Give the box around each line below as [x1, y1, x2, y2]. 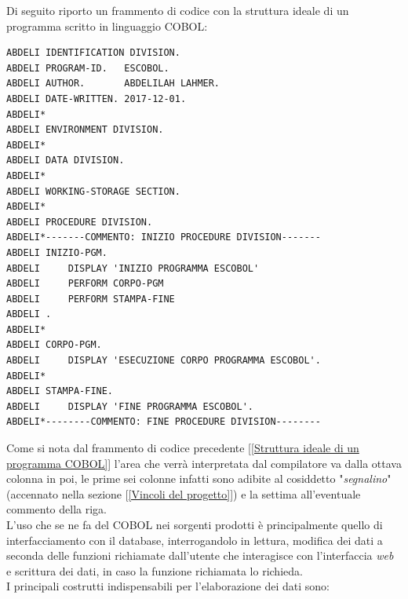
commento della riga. [6, 501, 107, 517]
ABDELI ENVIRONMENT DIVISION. [6, 124, 164, 136]
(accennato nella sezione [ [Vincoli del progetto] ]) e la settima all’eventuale [6, 485, 361, 502]
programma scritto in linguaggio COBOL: [6, 17, 208, 34]
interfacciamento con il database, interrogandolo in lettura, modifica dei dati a [6, 531, 383, 548]
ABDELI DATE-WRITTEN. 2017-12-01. [6, 93, 187, 104]
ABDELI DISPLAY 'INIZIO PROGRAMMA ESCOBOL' [6, 262, 260, 274]
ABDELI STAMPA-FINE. [6, 385, 114, 397]
